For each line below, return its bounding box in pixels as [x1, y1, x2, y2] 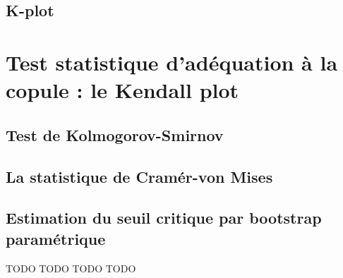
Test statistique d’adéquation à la [6, 47, 338, 76]
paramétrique [6, 227, 106, 249]
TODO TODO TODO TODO [6, 260, 136, 275]
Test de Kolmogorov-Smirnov [6, 123, 224, 145]
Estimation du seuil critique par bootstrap [6, 207, 322, 229]
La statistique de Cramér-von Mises [6, 165, 273, 187]
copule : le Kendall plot [6, 75, 239, 104]
